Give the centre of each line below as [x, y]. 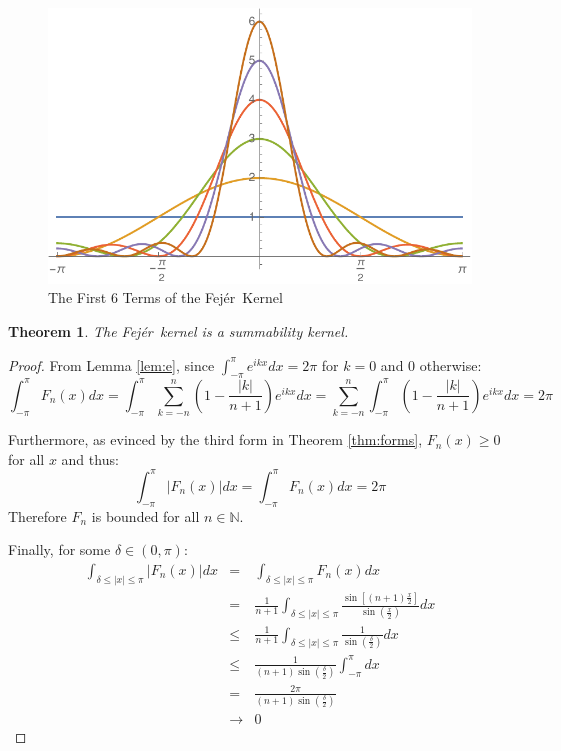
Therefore [37, 515]
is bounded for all [145, 515]
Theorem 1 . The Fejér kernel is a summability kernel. [178, 331]
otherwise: [450, 364]
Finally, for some [59, 549]
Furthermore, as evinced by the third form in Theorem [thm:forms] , [215, 439]
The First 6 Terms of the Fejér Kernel [165, 297]
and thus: [90, 458]
